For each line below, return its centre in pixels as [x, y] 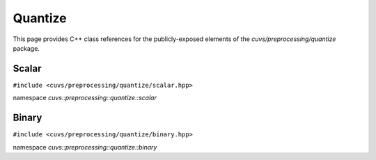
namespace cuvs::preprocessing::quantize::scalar [85, 98]
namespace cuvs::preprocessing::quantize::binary [85, 147]
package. [26, 48]
